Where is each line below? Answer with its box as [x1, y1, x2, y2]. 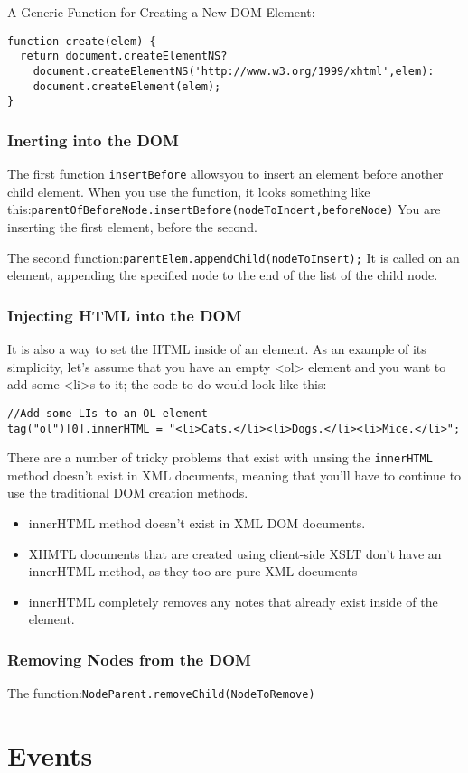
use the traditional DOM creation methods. [7, 483, 248, 502]
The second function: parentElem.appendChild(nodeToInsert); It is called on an [7, 247, 460, 266]
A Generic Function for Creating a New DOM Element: [7, 3, 315, 21]
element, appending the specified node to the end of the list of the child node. [7, 265, 438, 284]
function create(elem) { [7, 34, 156, 48]
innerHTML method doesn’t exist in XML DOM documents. [28, 514, 366, 532]
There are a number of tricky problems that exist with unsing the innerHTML [7, 448, 433, 467]
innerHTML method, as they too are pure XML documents [28, 562, 358, 581]
